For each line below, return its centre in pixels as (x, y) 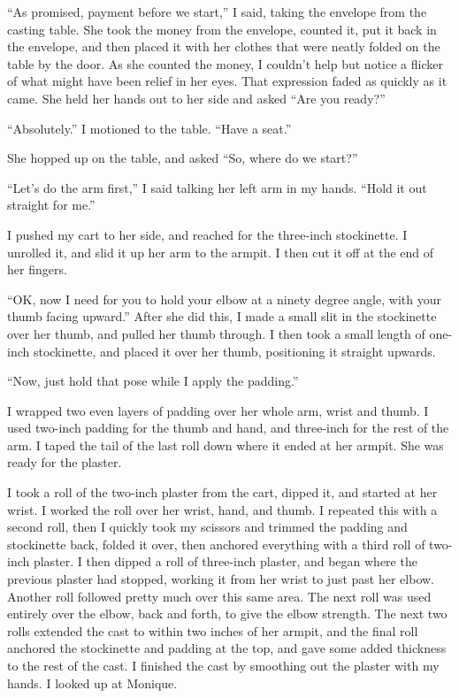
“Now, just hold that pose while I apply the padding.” (153, 381)
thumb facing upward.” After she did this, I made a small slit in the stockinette (222, 316)
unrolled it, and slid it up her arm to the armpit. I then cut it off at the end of (221, 252)
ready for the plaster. (65, 462)
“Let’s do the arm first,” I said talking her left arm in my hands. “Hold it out (217, 187)
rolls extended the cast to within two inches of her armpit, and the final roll (213, 630)
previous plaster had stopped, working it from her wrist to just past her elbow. (221, 579)
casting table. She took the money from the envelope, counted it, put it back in (222, 29)
